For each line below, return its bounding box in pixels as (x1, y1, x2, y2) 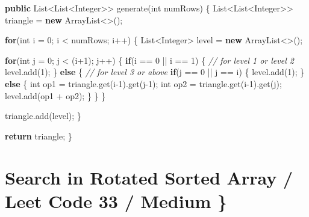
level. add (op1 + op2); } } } (5, 89, 106, 102)
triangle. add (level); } (5, 109, 81, 122)
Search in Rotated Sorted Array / (5, 165, 293, 189)
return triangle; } (5, 129, 72, 142)
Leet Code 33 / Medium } (5, 188, 228, 213)
